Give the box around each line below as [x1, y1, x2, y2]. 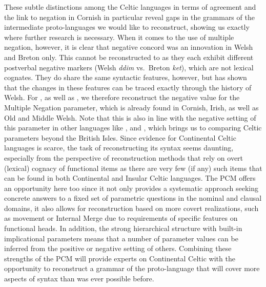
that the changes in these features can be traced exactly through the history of [4, 82, 252, 92]
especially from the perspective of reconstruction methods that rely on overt [4, 152, 243, 163]
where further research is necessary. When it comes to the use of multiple [4, 31, 234, 42]
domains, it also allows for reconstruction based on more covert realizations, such [4, 202, 259, 213]
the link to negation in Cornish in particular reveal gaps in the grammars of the [4, 11, 255, 22]
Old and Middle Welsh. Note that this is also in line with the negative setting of [4, 112, 256, 123]
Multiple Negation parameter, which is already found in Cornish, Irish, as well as [4, 102, 259, 112]
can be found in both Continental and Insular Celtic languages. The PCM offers [4, 173, 256, 183]
